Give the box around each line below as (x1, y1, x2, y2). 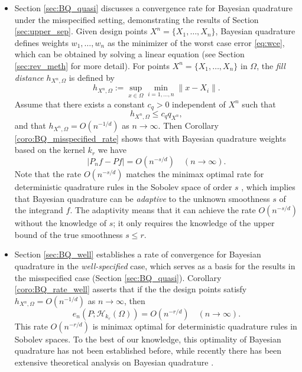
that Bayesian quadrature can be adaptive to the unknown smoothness (14, 192, 270, 204)
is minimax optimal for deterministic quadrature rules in (92, 319, 297, 332)
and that (14, 119, 46, 131)
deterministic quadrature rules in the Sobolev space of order (14, 180, 232, 192)
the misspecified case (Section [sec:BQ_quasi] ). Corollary (14, 271, 222, 283)
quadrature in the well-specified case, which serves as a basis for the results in (14, 259, 295, 272)
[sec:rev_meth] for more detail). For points (14, 59, 170, 71)
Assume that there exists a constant (14, 97, 145, 110)
